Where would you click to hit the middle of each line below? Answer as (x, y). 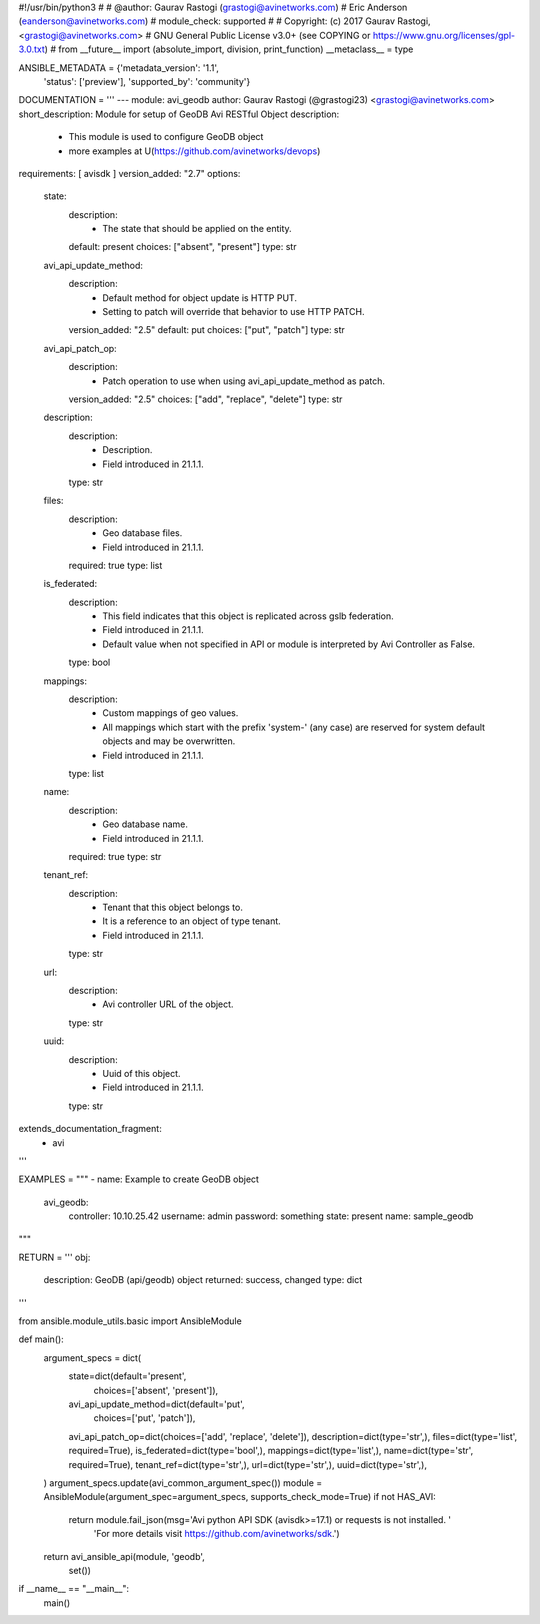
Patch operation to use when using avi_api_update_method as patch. (243, 381)
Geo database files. (142, 533)
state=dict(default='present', (127, 1376)
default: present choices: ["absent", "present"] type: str (182, 247)
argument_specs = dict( (92, 1357)
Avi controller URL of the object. (168, 1004)
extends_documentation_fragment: (90, 1129)
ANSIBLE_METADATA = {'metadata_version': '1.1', (119, 67)
